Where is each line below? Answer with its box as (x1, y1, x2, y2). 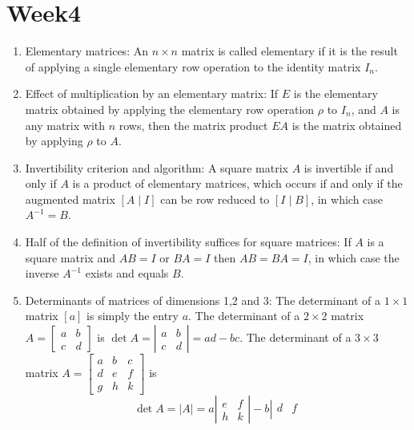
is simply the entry (86, 307, 179, 324)
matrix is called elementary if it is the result (181, 43, 398, 59)
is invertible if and (303, 159, 394, 176)
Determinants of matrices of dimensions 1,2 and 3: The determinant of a (25, 291, 380, 308)
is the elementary (293, 85, 378, 102)
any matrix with (25, 116, 106, 133)
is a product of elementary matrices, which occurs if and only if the (72, 175, 403, 192)
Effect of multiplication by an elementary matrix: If (25, 85, 279, 102)
